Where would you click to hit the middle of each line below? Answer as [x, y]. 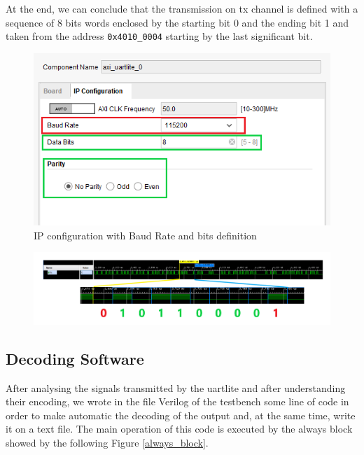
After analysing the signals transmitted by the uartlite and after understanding [176, 387]
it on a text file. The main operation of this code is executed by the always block [179, 429]
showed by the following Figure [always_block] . [107, 442]
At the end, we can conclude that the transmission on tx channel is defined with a [182, 8]
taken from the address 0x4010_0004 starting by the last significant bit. [159, 36]
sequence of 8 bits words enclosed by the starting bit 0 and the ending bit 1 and [177, 22]
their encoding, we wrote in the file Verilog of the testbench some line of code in [177, 401]
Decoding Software [75, 358]
